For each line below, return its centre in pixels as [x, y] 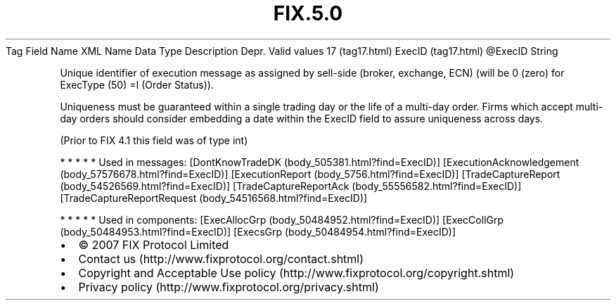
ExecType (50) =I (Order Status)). [137, 84]
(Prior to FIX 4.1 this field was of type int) [154, 140]
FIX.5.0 [308, 13]
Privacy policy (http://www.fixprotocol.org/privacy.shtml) [229, 287]
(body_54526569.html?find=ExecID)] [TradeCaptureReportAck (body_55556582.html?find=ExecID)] [291, 186]
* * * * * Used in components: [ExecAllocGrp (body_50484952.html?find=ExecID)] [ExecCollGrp [282, 219]
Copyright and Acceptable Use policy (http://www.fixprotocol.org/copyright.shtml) [296, 273]
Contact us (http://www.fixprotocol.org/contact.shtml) [221, 259]
